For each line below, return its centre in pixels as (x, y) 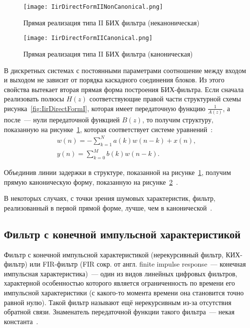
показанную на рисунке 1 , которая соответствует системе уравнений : (108, 129)
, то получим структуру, (178, 120)
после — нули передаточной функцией (62, 120)
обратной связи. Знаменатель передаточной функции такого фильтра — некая (119, 312)
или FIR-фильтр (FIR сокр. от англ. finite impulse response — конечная (138, 264)
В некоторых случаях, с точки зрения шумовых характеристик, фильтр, (110, 198)
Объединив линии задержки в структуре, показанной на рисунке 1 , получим (117, 172)
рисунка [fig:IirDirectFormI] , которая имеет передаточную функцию (105, 108)
